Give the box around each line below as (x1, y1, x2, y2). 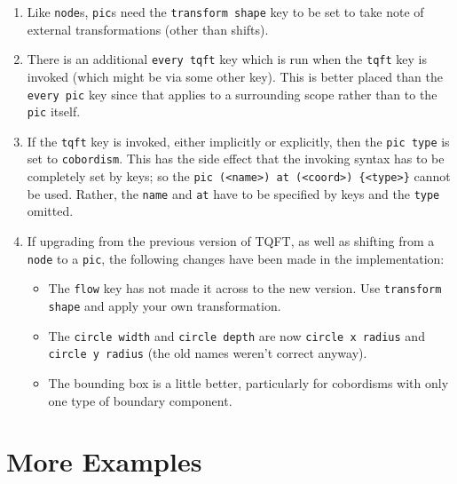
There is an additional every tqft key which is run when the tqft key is (27, 50, 427, 68)
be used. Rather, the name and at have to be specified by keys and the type (27, 184, 440, 202)
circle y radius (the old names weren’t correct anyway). (48, 344, 367, 362)
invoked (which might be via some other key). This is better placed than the (27, 67, 443, 85)
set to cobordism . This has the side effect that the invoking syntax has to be (27, 149, 445, 168)
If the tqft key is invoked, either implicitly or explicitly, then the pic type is (27, 131, 450, 150)
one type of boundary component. (48, 391, 232, 409)
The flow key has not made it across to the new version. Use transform (48, 279, 442, 298)
